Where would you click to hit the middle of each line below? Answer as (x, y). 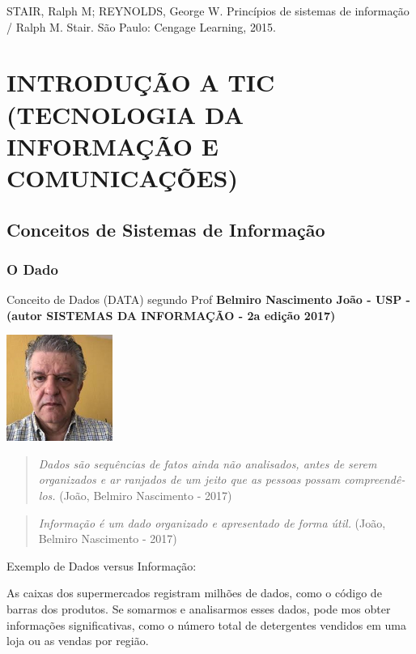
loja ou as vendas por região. (78, 641)
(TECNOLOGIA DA (125, 114)
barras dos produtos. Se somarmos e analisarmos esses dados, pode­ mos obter (199, 609)
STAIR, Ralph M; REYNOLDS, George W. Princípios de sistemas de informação (208, 11)
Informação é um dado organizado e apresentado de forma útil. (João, (212, 522)
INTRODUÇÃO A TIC (141, 82)
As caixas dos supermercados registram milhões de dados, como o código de (194, 593)
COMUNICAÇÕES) (122, 177)
